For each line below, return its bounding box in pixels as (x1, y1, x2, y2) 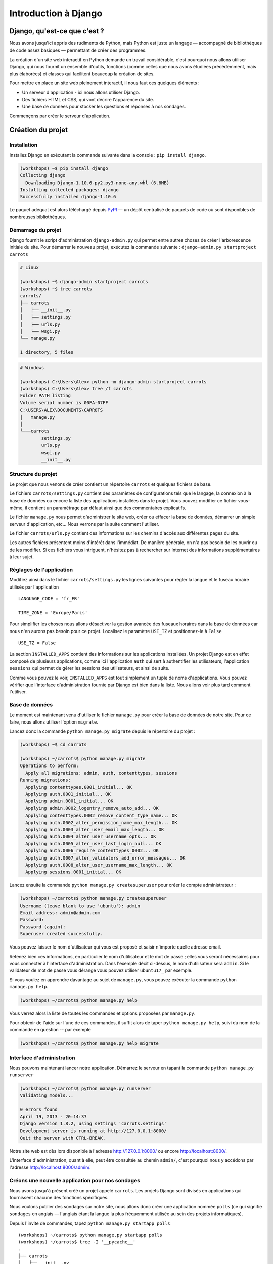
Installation (9, 142, 38, 149)
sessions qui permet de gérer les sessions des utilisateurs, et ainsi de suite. (9, 665, 170, 671)
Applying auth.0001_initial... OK (25, 791, 111, 797)
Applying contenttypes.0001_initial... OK (25, 784, 132, 790)
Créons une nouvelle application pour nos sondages (9, 1177, 141, 1184)
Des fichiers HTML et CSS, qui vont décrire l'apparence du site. (22, 96, 154, 102)
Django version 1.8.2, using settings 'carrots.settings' (20, 1120, 167, 1126)
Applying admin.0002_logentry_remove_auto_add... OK (25, 805, 159, 811)
